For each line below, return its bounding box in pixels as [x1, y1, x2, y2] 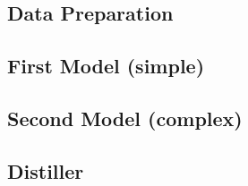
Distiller [7, 156, 84, 184]
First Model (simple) [7, 52, 205, 80]
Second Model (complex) [7, 104, 243, 131]
